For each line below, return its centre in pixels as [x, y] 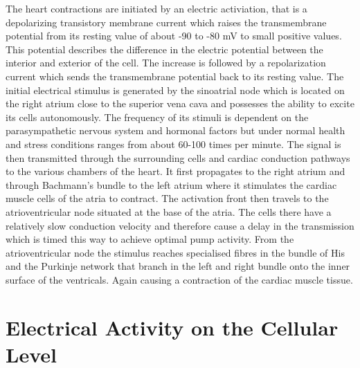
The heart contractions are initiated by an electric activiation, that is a [156, 8]
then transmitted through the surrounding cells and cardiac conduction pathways [178, 157]
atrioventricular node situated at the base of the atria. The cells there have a [169, 211]
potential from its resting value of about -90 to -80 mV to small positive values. [174, 36]
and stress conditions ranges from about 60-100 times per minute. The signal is [173, 144]
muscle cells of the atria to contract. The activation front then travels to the [167, 198]
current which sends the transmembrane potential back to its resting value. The [175, 76]
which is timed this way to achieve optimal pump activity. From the [150, 239]
